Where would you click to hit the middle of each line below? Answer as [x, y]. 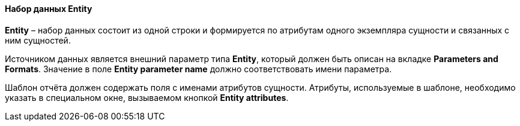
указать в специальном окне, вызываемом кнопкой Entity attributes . [147, 97]
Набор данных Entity [49, 9]
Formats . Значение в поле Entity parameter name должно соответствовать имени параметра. [198, 69]
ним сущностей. [38, 40]
